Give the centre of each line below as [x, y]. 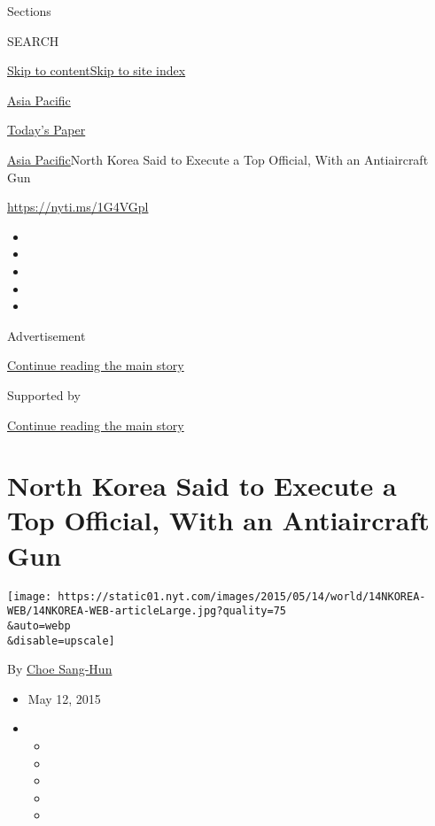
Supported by [44, 394]
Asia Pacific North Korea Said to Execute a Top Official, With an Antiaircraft [218, 159]
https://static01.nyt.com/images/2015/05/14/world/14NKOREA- [242, 596]
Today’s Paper [47, 130]
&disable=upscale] [61, 641]
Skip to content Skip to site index [97, 70]
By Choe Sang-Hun [60, 669]
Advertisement [47, 335]
